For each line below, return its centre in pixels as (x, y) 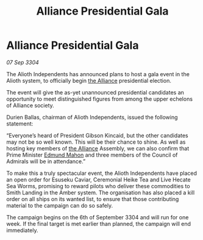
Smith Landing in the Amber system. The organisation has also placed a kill (101, 192)
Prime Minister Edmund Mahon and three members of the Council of (92, 155)
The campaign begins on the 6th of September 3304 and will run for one (98, 217)
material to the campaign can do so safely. (60, 205)
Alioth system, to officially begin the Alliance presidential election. (89, 80)
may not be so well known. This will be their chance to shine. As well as (96, 142)
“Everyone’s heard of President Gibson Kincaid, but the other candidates (97, 135)
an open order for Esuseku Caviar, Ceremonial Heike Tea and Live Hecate (98, 179)
